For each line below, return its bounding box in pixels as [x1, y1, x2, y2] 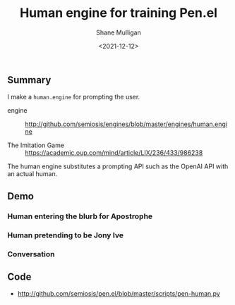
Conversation [7, 249, 55, 259]
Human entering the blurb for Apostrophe [7, 211, 153, 221]
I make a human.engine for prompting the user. [7, 93, 140, 101]
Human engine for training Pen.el [20, 5, 217, 21]
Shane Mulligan [96, 28, 141, 37]
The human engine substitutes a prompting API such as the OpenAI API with [7, 162, 229, 170]
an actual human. [7, 170, 58, 178]
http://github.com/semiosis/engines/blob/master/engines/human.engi [25, 120, 228, 128]
